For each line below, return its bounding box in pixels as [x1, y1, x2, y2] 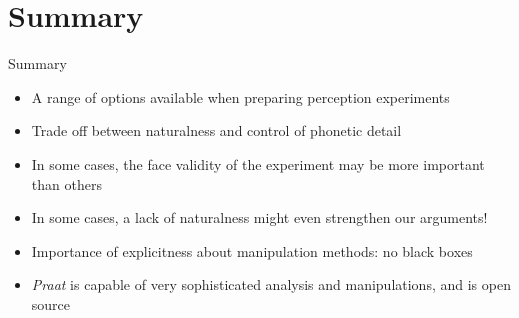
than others [31, 173, 102, 194]
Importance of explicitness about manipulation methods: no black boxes [31, 240, 473, 261]
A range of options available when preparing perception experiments [31, 86, 450, 107]
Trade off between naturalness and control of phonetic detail [31, 120, 402, 141]
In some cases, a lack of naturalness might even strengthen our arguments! [31, 207, 488, 228]
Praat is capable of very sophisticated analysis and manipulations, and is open [31, 274, 511, 295]
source [31, 293, 71, 314]
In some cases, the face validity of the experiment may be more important [31, 153, 485, 174]
